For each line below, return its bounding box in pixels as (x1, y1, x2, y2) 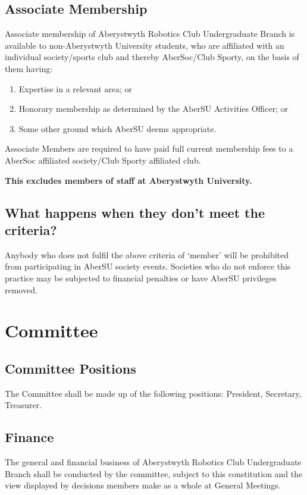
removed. (5, 283, 37, 296)
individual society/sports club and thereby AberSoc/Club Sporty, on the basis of (5, 51, 299, 63)
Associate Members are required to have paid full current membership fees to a (5, 142, 293, 155)
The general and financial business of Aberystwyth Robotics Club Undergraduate (5, 456, 302, 468)
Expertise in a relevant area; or (18, 82, 133, 95)
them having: (5, 62, 53, 74)
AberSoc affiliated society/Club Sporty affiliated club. (5, 153, 201, 166)
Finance (5, 428, 54, 446)
